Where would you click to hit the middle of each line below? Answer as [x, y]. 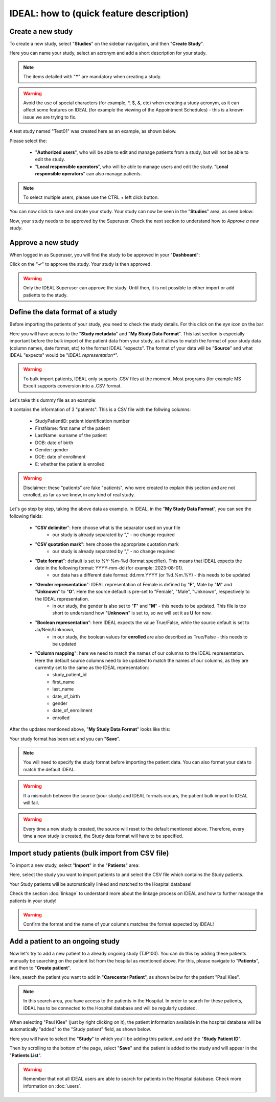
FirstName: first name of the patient [72, 428]
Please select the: [28, 141]
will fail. [31, 802]
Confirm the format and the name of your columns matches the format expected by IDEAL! [119, 924]
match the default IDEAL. [50, 769]
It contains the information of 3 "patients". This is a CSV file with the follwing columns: [100, 409]
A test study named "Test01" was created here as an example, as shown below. [93, 131]
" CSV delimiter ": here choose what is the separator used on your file [108, 528]
